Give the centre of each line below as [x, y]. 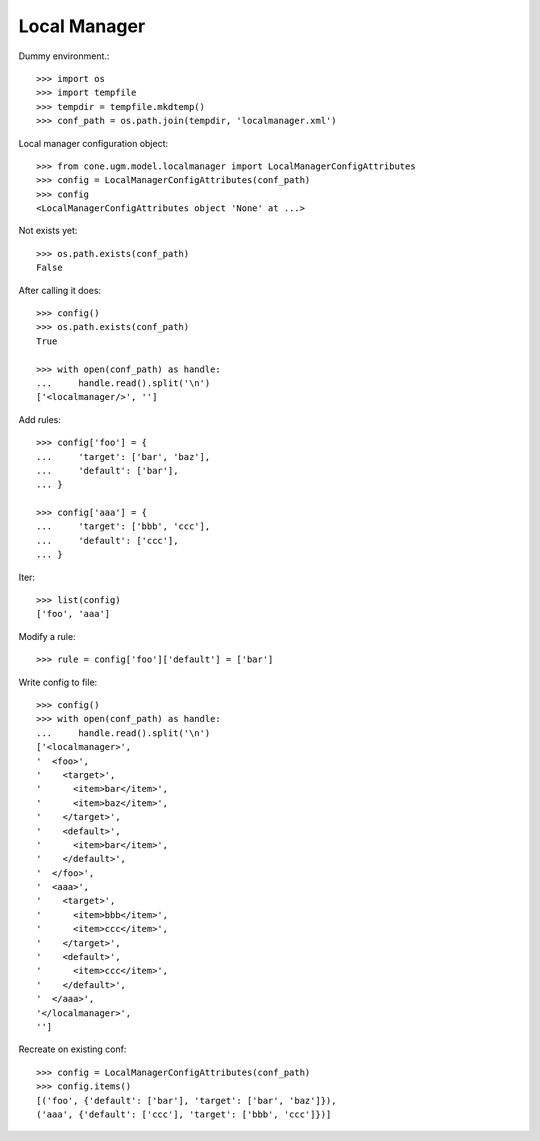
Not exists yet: [48, 231]
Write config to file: [58, 682]
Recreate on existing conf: [72, 1049]
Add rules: [40, 419]
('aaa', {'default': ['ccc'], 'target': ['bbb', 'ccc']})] [184, 1114]
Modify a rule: [47, 636]
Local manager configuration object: [93, 143]
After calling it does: [60, 290]
